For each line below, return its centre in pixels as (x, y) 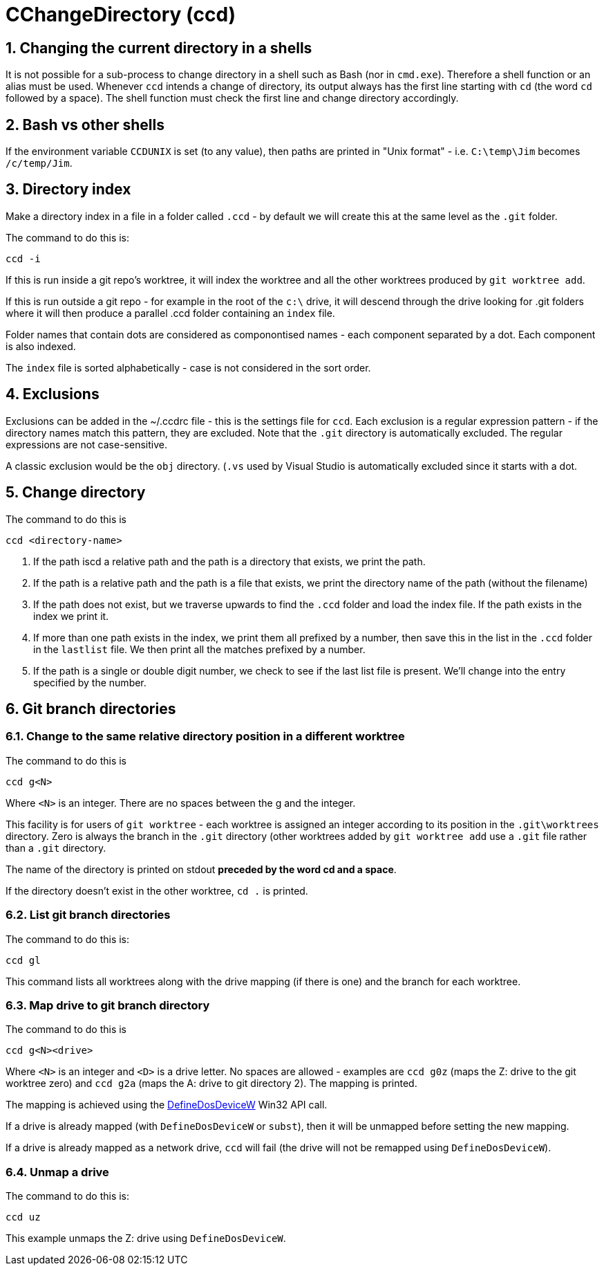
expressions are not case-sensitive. (86, 444)
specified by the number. (90, 682)
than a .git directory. (56, 848)
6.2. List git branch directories (88, 915)
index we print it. (71, 616)
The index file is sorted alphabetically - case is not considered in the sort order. (188, 367)
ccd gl (23, 960)
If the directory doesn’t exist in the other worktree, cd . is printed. (157, 890)
